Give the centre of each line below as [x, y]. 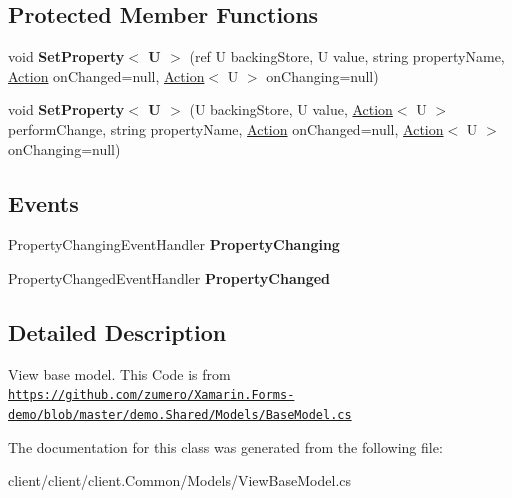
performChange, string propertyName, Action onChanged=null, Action [226, 128]
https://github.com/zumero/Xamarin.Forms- [151, 395]
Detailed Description [117, 331]
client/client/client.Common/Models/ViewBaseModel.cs [180, 480]
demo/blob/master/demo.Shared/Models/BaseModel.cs [180, 415]
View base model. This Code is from [119, 373]
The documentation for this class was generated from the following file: [225, 446]
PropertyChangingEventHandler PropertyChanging [174, 244]
